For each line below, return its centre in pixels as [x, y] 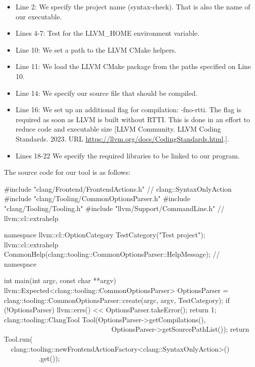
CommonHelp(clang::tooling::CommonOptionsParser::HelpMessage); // [112, 254]
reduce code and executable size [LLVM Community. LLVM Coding [118, 129]
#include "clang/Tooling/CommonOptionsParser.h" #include [97, 198]
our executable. [39, 16]
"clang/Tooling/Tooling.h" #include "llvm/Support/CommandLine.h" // [114, 208]
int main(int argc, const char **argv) [60, 280]
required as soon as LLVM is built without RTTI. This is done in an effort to [133, 119]
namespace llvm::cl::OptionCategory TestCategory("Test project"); [105, 235]
